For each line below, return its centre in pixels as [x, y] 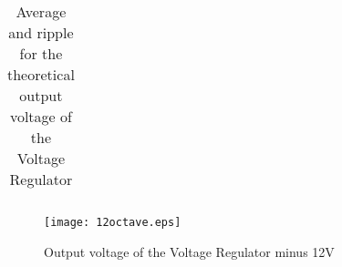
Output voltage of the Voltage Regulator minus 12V [189, 251]
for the [41, 53]
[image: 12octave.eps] [113, 222]
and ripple [41, 32]
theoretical [41, 74]
